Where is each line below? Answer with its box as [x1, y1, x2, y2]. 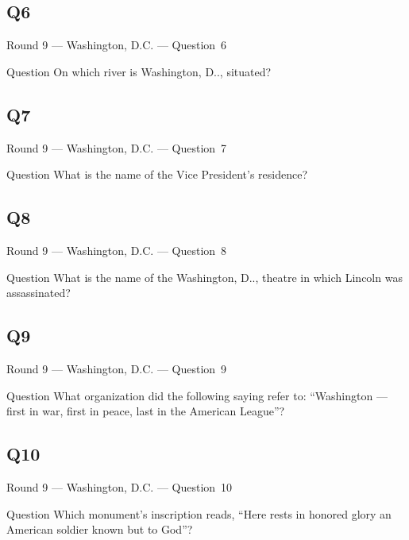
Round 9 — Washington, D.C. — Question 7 [6, 139, 227, 156]
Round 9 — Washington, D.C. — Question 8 [6, 241, 227, 258]
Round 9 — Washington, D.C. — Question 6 [6, 37, 227, 53]
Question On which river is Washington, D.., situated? [6, 63, 272, 79]
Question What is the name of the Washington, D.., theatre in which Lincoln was [6, 268, 403, 285]
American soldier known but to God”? [6, 521, 193, 538]
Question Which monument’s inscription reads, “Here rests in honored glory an [6, 505, 392, 522]
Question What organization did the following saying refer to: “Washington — [6, 387, 388, 403]
